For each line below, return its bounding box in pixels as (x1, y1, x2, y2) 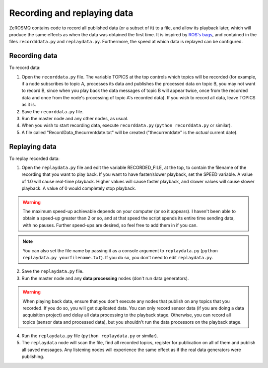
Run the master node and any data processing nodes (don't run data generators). (21, 275, 189, 281)
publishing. (21, 354, 45, 360)
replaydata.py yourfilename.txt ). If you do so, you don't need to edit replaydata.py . (22, 254, 213, 260)
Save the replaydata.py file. (21, 268, 84, 274)
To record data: (9, 65, 41, 71)
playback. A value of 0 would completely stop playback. (21, 185, 136, 191)
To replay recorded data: (9, 155, 60, 161)
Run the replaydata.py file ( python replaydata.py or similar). (21, 333, 158, 339)
